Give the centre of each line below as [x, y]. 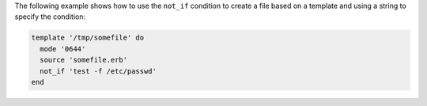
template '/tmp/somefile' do [88, 38]
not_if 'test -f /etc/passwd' [98, 71]
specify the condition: [50, 17]
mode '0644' [63, 49]
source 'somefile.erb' [84, 60]
